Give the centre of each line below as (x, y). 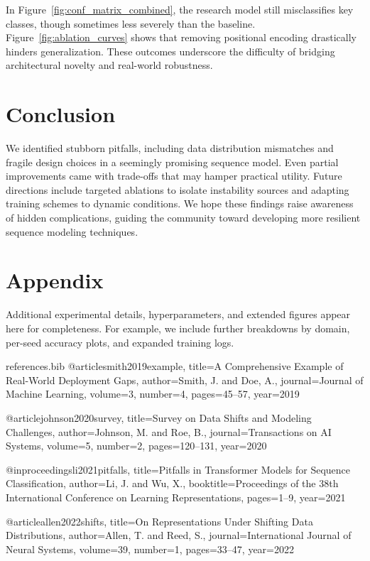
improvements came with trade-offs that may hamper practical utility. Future (174, 176)
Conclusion (61, 114)
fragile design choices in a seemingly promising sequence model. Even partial (172, 162)
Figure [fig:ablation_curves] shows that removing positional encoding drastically (181, 37)
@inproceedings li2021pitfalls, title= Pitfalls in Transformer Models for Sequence (178, 469)
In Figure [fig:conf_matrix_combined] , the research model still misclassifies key (180, 9)
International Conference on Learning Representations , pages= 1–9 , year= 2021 (176, 497)
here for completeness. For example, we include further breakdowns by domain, (178, 328)
